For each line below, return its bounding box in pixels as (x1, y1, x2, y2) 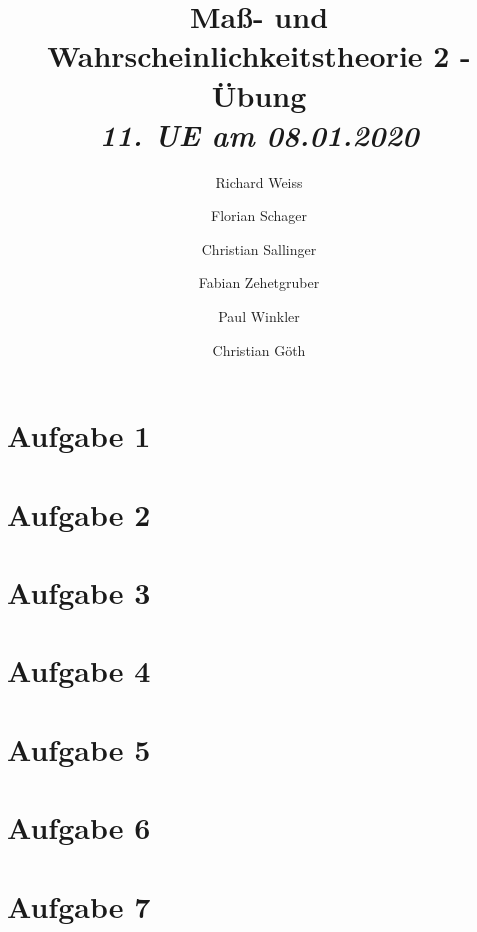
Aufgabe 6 (7, 807, 151, 848)
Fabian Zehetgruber (198, 272, 320, 293)
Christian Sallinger (201, 238, 317, 259)
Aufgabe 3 (7, 572, 151, 612)
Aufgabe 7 (7, 885, 151, 926)
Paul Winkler (218, 306, 300, 327)
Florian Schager (211, 205, 307, 226)
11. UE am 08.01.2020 (99, 113, 419, 155)
